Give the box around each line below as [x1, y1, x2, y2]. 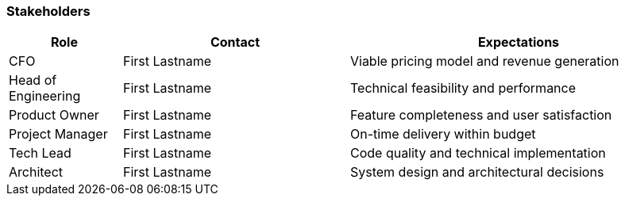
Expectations [477, 34, 560, 51]
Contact [210, 34, 260, 51]
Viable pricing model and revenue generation [349, 53, 619, 70]
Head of [9, 72, 57, 89]
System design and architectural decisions [349, 164, 604, 181]
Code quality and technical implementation [349, 145, 606, 162]
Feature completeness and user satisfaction [349, 107, 612, 124]
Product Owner [9, 107, 99, 124]
